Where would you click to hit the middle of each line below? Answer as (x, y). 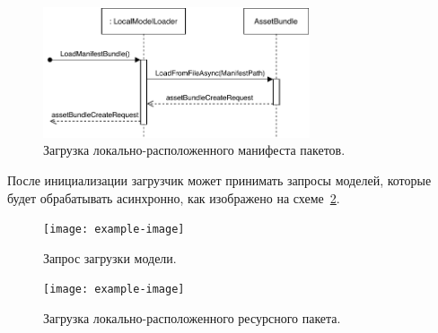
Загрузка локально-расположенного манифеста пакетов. (194, 150)
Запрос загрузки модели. (110, 257)
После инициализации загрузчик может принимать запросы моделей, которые (219, 179)
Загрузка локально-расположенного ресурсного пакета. (192, 318)
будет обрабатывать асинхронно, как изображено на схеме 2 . (174, 197)
